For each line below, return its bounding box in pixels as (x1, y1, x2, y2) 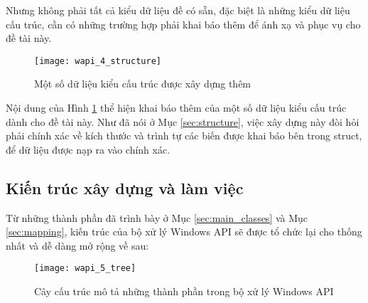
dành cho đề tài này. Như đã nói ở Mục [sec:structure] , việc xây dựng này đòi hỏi (6, 114, 359, 129)
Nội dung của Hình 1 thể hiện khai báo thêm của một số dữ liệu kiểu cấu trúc (6, 100, 347, 115)
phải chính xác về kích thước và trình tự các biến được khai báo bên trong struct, (6, 128, 362, 143)
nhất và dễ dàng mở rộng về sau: (6, 238, 149, 253)
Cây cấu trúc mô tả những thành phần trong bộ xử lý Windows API (34, 284, 334, 299)
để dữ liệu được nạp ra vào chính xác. (6, 142, 171, 156)
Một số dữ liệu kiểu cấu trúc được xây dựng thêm (34, 76, 251, 91)
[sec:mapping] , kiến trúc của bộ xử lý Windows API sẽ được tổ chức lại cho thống (6, 224, 362, 239)
